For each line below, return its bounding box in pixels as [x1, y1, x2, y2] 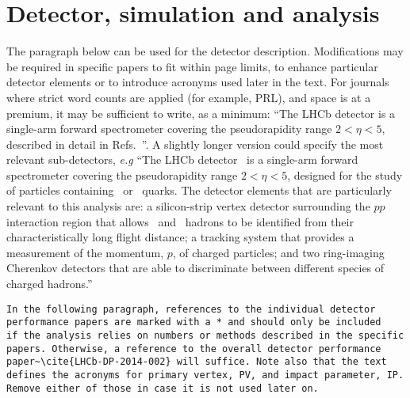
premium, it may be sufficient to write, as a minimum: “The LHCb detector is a [6, 104, 396, 121]
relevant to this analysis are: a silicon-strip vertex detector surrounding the [6, 198, 370, 214]
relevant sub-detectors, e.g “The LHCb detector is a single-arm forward [6, 151, 358, 168]
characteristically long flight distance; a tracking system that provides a [6, 229, 354, 245]
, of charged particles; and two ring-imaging [172, 244, 385, 260]
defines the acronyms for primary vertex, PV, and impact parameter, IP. [6, 369, 404, 381]
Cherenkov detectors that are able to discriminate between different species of [6, 260, 385, 276]
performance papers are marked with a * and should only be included [6, 317, 381, 328]
